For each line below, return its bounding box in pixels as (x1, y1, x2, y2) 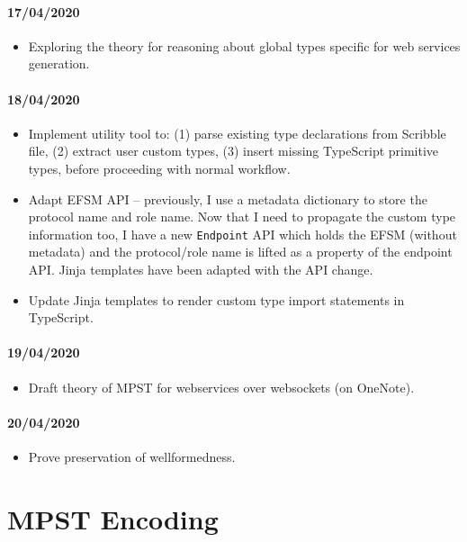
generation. (28, 54, 90, 73)
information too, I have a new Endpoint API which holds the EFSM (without (28, 224, 457, 243)
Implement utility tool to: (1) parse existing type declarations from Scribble (28, 123, 446, 142)
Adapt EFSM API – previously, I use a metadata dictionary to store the (28, 189, 427, 208)
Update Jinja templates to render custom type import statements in (28, 290, 405, 309)
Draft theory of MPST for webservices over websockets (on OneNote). (28, 377, 415, 396)
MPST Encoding (7, 500, 219, 537)
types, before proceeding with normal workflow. (28, 158, 291, 177)
